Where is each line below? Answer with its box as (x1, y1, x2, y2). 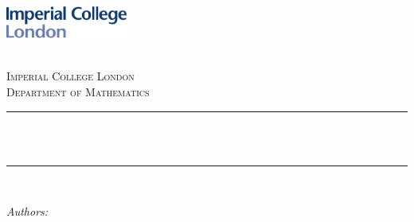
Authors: (6, 203, 49, 220)
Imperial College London (6, 68, 135, 84)
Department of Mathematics (6, 83, 150, 99)
